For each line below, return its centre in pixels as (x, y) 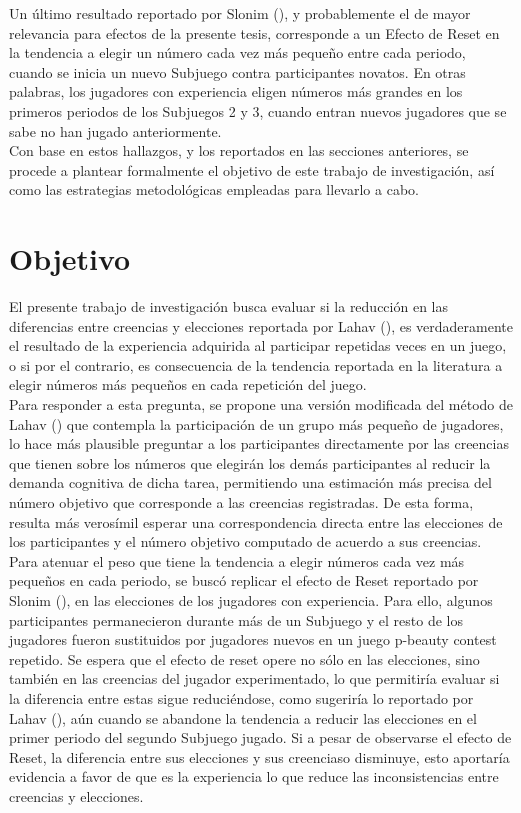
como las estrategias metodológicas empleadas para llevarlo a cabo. (214, 189)
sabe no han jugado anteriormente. (115, 130)
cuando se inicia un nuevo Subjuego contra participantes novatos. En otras (237, 71)
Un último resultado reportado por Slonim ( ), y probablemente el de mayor (240, 13)
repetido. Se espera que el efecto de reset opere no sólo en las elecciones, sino (244, 658)
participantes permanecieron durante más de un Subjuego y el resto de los (236, 619)
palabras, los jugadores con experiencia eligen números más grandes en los (236, 91)
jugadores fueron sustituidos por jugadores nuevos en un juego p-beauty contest (253, 639)
